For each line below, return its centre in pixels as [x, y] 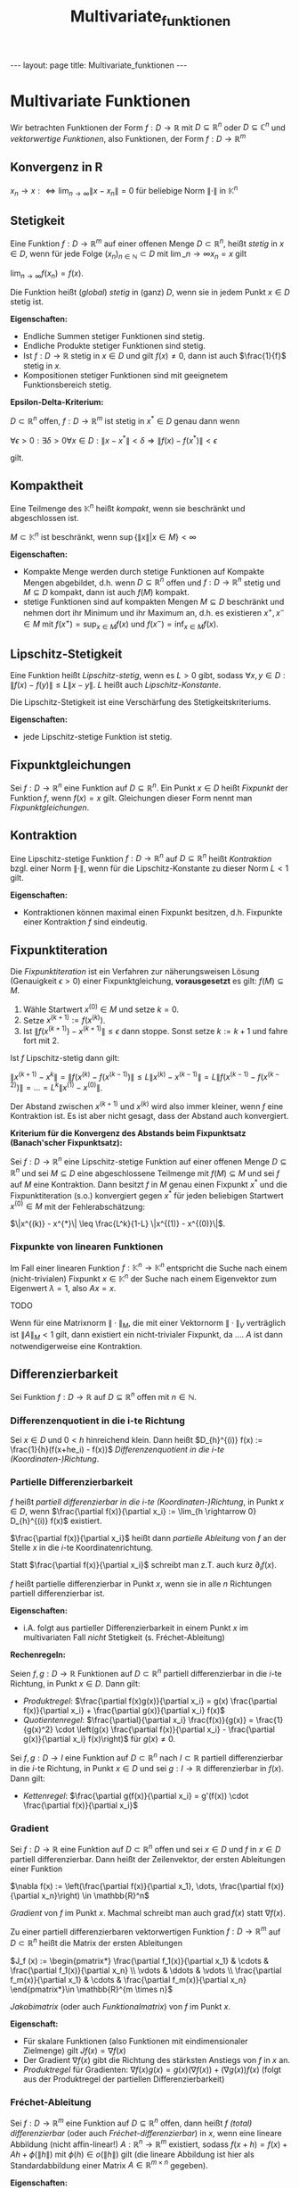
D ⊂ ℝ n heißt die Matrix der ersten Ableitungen [97, 1942]
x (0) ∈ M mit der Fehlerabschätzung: [78, 1206]
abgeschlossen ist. [44, 518]
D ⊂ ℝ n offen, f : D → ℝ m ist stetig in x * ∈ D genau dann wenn [125, 420]
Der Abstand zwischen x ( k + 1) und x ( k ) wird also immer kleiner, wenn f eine [147, 1106]
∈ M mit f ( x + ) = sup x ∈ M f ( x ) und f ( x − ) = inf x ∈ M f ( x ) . [121, 624]
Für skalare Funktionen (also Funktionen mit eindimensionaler [135, 2041]
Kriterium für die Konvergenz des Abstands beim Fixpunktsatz [128, 1133]
